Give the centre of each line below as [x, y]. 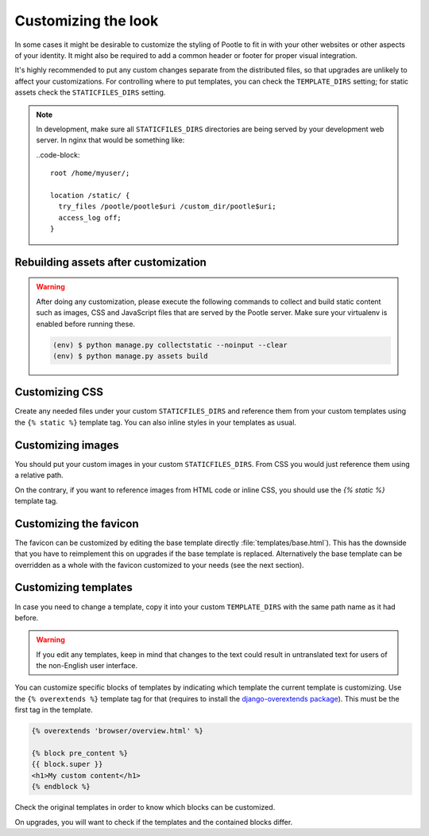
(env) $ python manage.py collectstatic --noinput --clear [170, 345]
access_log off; [90, 218]
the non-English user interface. [87, 666]
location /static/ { [90, 195]
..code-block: [58, 154]
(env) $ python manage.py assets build [130, 356]
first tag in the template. [54, 710]
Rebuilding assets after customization [110, 262]
